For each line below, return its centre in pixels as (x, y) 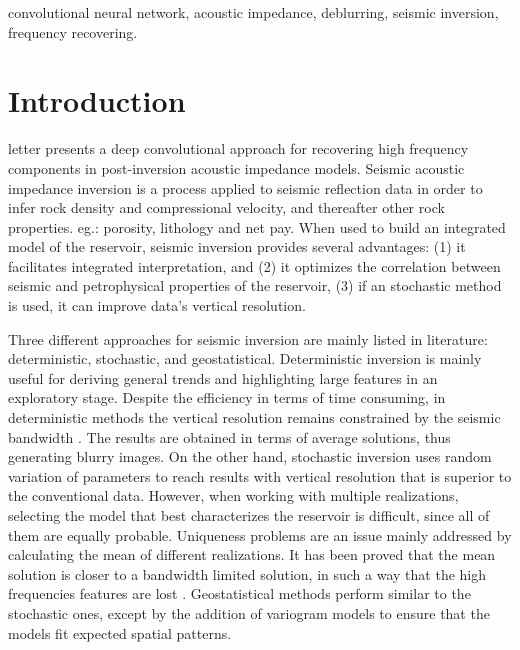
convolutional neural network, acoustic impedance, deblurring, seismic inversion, (253, 12)
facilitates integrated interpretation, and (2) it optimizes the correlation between (254, 265)
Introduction (97, 100)
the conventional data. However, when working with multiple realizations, (233, 495)
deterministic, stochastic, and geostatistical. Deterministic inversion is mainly (245, 358)
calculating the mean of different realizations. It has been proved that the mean (252, 554)
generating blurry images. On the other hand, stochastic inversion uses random (250, 456)
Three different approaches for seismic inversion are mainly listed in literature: (248, 338)
